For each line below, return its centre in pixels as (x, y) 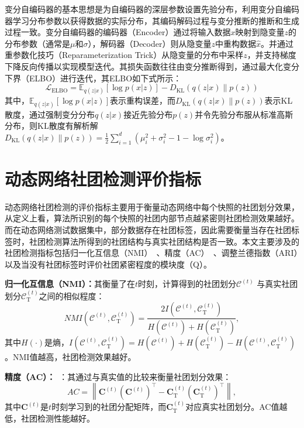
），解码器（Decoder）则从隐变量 (150, 43)
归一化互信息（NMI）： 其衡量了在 (70, 284)
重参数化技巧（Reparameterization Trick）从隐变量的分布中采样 (124, 55)
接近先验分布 (148, 114)
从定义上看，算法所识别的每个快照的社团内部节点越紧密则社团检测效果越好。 (152, 218)
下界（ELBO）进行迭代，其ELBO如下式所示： (93, 78)
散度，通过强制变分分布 (50, 114)
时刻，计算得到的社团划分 (187, 284)
